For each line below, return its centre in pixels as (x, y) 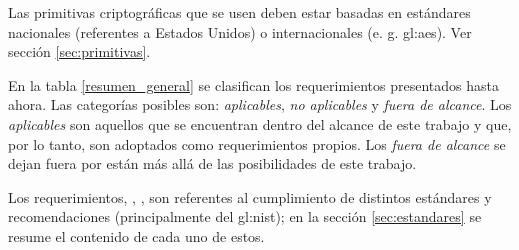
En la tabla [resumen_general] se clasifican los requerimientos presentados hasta (253, 84)
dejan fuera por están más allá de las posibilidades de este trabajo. (212, 163)
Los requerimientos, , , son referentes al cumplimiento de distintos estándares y (250, 196)
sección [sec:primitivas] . (79, 51)
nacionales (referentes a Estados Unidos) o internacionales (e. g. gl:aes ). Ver (240, 31)
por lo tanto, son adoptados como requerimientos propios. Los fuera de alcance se (257, 143)
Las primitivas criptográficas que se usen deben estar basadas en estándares (239, 12)
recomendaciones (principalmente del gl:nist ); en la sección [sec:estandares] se (245, 216)
